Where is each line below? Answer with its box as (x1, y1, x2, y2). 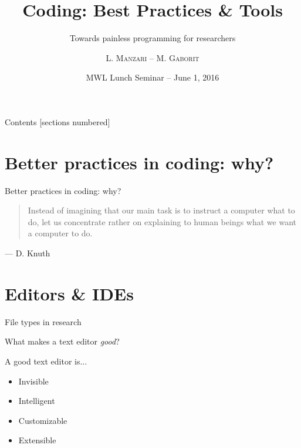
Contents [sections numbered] (5, 115, 110, 128)
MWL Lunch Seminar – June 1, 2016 (86, 71, 219, 83)
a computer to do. (28, 227, 93, 239)
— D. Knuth (5, 247, 50, 259)
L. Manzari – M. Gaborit (106, 51, 199, 63)
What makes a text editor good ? (5, 335, 120, 347)
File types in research (5, 315, 82, 327)
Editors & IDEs (5, 281, 134, 305)
